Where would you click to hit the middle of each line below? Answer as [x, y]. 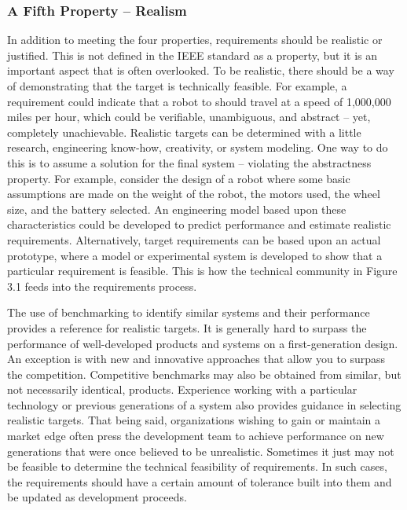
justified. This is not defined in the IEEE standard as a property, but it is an [192, 55]
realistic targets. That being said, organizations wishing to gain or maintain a [194, 420]
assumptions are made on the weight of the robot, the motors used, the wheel [194, 194]
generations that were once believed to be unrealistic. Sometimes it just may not [201, 451]
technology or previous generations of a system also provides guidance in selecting [204, 404]
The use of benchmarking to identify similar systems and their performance [189, 312]
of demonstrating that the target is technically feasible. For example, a [177, 86]
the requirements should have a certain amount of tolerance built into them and [200, 481]
